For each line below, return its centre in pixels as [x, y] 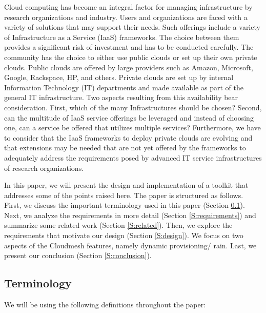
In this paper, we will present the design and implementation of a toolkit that [126, 185]
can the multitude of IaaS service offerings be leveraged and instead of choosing [129, 117]
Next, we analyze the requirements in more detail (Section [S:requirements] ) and [130, 215]
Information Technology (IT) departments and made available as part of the [124, 87]
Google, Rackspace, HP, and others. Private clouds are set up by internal [119, 77]
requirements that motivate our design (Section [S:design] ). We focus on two [124, 235]
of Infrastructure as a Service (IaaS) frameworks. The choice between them [122, 37]
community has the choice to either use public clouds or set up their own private [131, 57]
